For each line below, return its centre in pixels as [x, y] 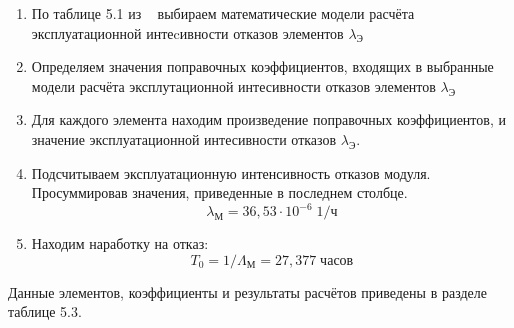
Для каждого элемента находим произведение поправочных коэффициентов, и [268, 119]
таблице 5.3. [45, 311]
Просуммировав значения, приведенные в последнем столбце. [219, 192]
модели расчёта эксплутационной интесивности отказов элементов [233, 85]
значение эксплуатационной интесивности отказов [184, 138]
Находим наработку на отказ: [120, 243]
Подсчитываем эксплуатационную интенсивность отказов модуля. [231, 172]
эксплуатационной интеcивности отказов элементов [187, 32]
